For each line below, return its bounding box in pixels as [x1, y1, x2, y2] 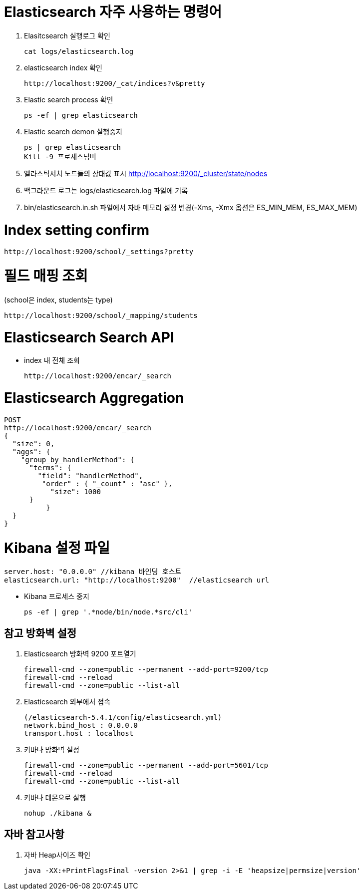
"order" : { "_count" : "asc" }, [41, 479, 173, 488]
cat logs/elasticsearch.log [24, 47, 134, 55]
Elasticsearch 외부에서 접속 [24, 697, 111, 706]
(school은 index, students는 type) [4, 295, 113, 304]
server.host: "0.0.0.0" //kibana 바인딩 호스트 [4, 568, 182, 576]
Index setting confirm [4, 221, 150, 239]
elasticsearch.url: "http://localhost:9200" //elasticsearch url [4, 576, 270, 585]
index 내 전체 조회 [24, 356, 80, 365]
